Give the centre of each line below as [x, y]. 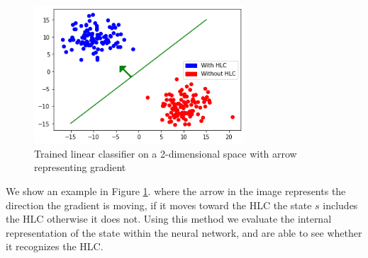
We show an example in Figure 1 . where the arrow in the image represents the [176, 191]
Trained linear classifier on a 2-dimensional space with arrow [166, 153]
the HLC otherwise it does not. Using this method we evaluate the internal [169, 219]
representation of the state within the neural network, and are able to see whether [184, 232]
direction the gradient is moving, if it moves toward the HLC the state [159, 205]
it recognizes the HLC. [55, 246]
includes [340, 205]
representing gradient [80, 167]
